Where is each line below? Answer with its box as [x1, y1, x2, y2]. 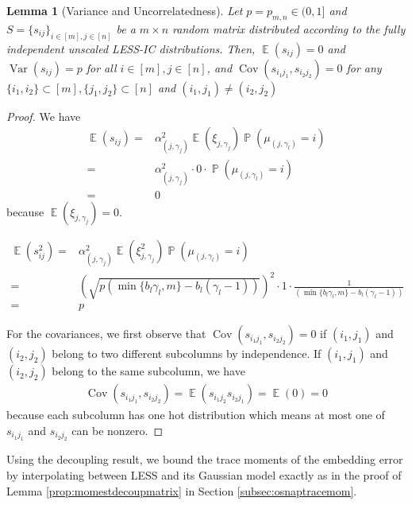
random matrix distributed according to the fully [172, 20, 406, 37]
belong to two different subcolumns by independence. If [52, 345, 322, 362]
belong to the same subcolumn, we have [52, 363, 245, 379]
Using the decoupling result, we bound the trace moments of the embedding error [6, 451, 403, 468]
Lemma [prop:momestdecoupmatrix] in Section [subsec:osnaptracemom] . [6, 482, 357, 499]
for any [346, 59, 382, 76]
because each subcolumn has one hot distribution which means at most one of [6, 406, 385, 423]
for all [86, 59, 117, 76]
